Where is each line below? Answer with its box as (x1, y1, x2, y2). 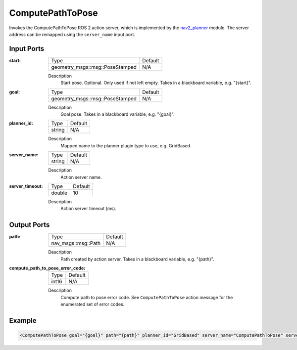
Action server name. (60, 174, 102, 180)
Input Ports (9, 44, 45, 53)
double (51, 189, 68, 196)
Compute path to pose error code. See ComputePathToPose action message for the (60, 294, 233, 300)
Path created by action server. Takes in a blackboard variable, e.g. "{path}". (60, 256, 215, 262)
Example (9, 316, 37, 325)
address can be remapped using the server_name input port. (9, 31, 136, 37)
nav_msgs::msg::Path (51, 240, 101, 247)
